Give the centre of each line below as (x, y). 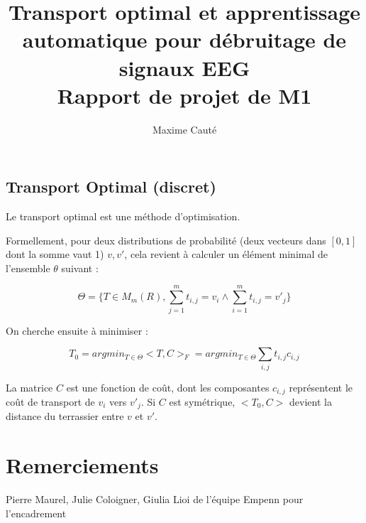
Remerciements (82, 465)
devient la (311, 401)
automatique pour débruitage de (184, 39)
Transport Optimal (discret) (111, 187)
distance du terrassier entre (65, 416)
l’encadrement (36, 513)
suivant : (80, 268)
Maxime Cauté (184, 129)
